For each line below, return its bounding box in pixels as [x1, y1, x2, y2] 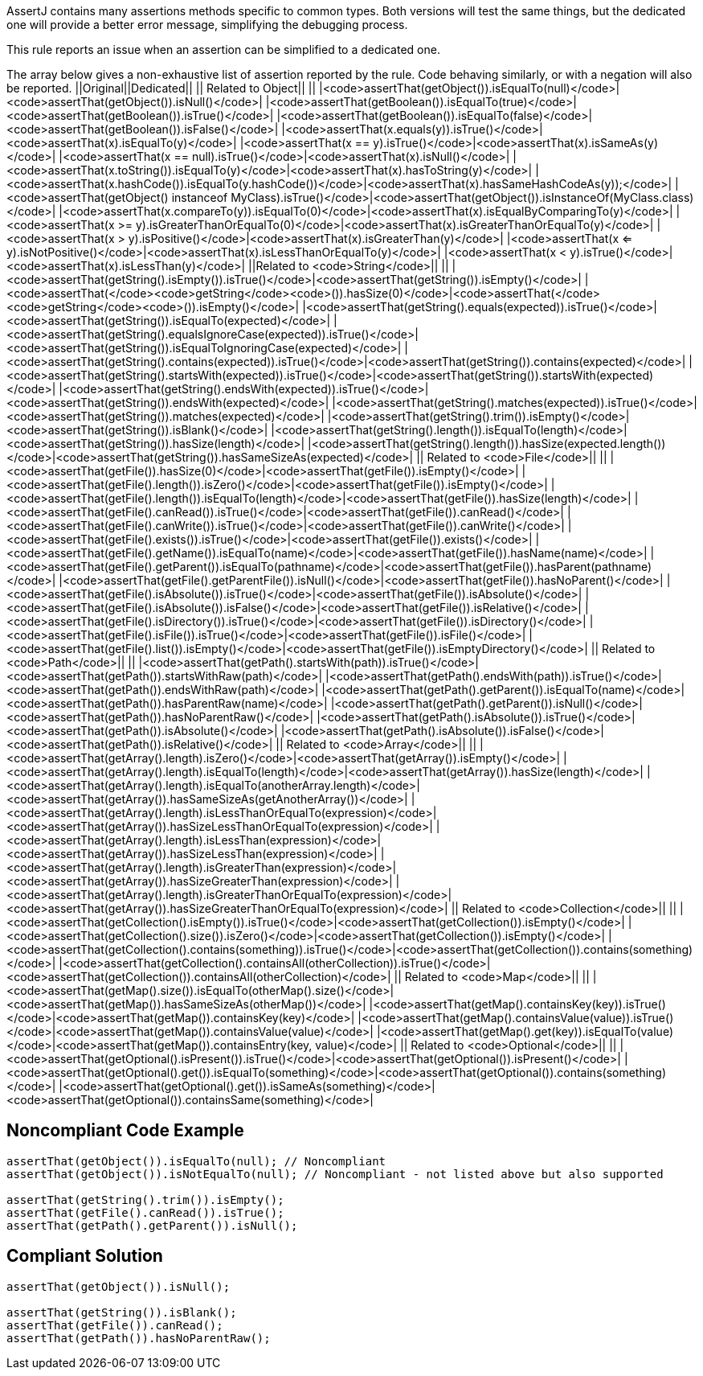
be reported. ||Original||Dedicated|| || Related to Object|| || [6, 81, 317, 95]
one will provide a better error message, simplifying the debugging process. [6, 18, 408, 31]
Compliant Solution [6, 1246, 163, 1267]
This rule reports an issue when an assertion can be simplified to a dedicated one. [6, 43, 440, 56]
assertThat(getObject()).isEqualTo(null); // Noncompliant [6, 1154, 386, 1168]
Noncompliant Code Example [6, 1120, 244, 1141]
